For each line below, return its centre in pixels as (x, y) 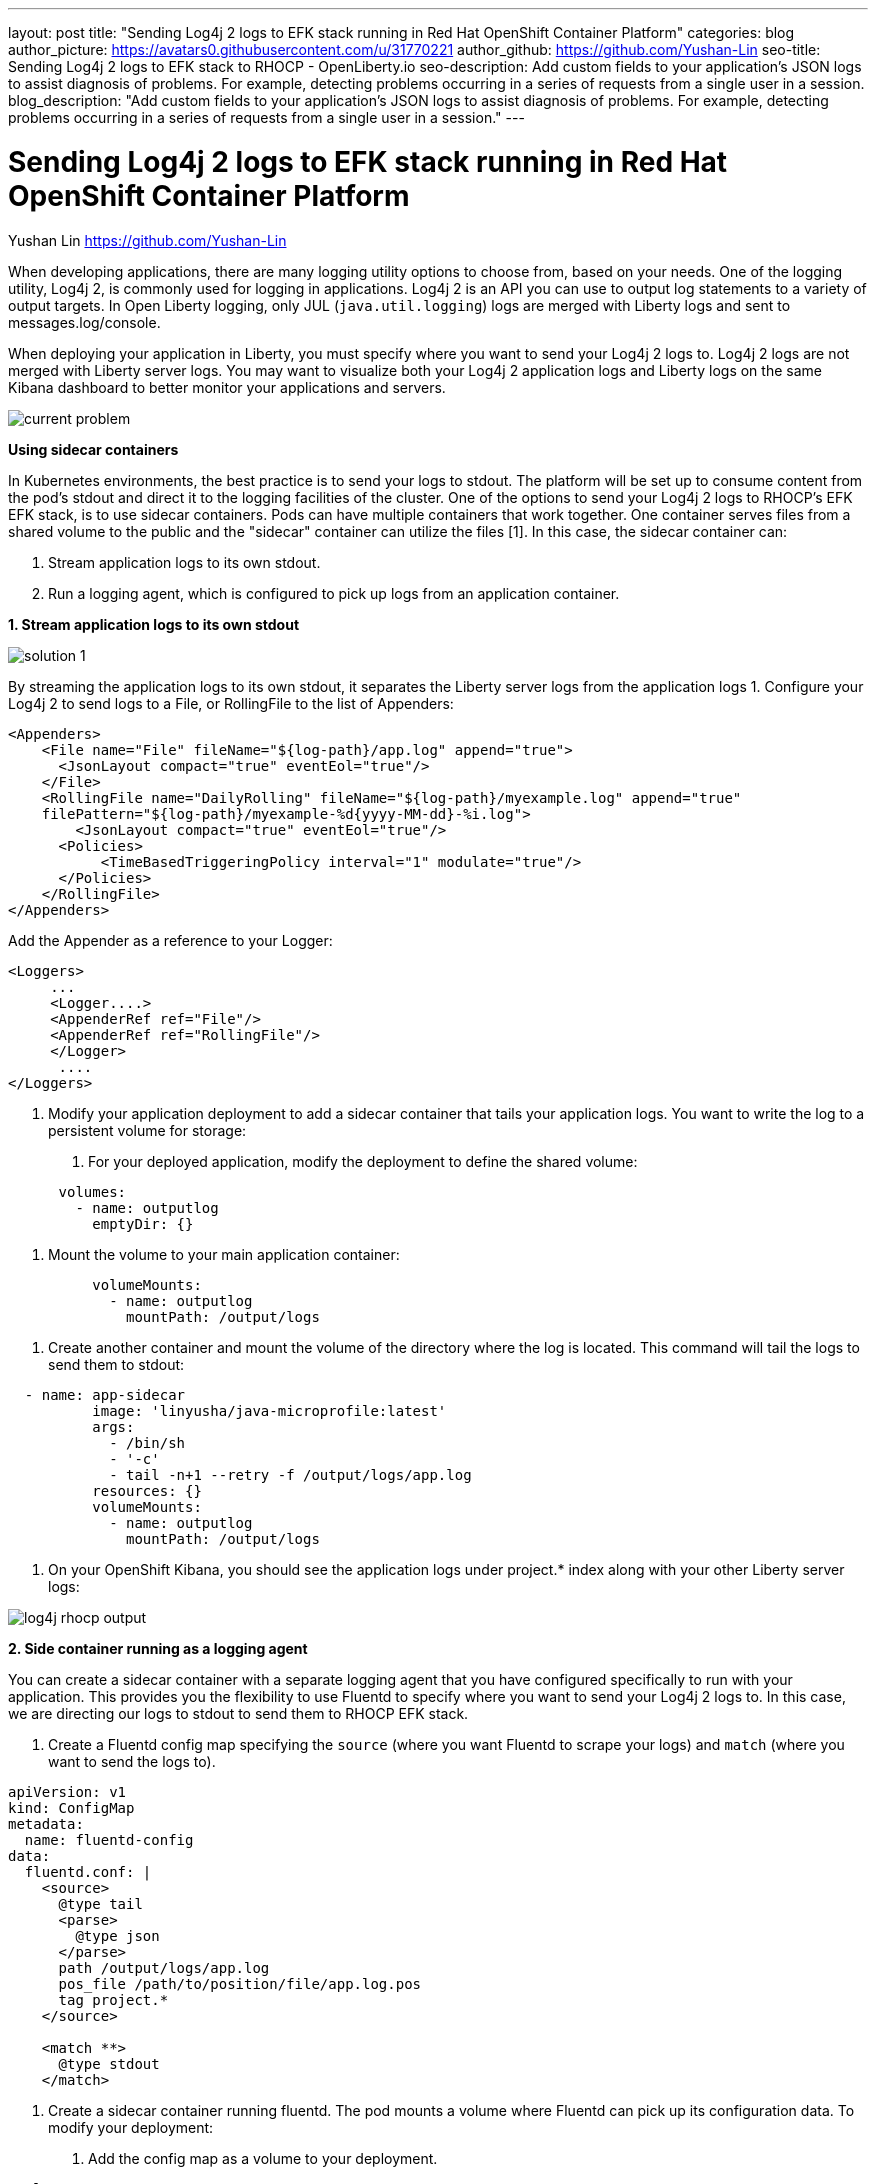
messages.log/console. (84, 322)
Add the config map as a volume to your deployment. (263, 2158)
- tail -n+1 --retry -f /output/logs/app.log (290, 1474)
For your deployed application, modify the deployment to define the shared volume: (363, 1161)
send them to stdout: (116, 1364)
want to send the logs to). (132, 1761)
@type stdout (109, 2063)
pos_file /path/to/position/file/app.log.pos (240, 1983)
